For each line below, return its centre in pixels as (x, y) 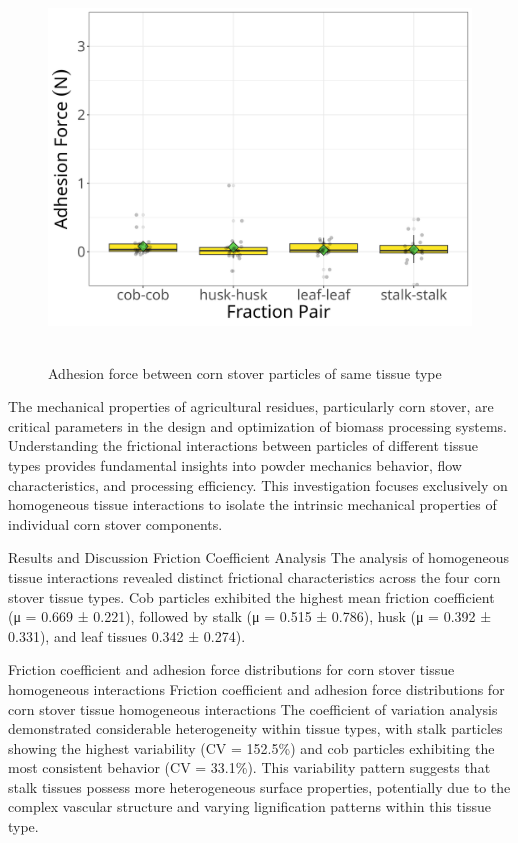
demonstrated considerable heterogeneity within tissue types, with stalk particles (255, 728)
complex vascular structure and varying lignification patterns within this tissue (249, 806)
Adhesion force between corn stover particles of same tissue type (245, 372)
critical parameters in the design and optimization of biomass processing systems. (257, 425)
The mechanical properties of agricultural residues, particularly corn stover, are (251, 406)
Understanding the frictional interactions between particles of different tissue (243, 445)
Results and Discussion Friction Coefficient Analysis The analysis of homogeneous (259, 557)
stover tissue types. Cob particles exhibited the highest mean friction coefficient (251, 596)
